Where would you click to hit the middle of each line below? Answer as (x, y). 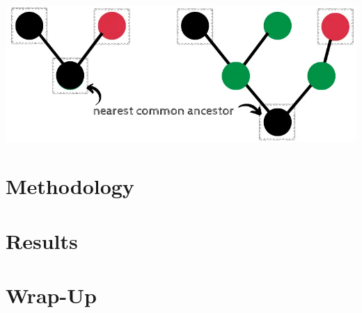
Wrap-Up (51, 295)
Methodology (70, 186)
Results (42, 240)
